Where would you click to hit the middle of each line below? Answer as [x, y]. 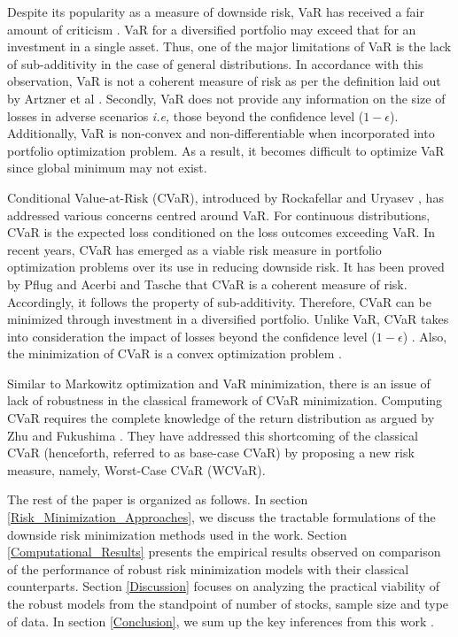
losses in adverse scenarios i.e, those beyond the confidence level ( [186, 115]
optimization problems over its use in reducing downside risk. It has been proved [226, 267]
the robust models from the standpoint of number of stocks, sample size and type [228, 603]
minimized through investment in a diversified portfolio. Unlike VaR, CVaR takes [228, 319]
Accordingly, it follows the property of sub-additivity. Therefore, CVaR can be [219, 301]
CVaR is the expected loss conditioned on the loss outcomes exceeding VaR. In [221, 232]
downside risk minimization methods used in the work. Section [177, 534]
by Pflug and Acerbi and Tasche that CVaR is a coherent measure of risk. [207, 284]
